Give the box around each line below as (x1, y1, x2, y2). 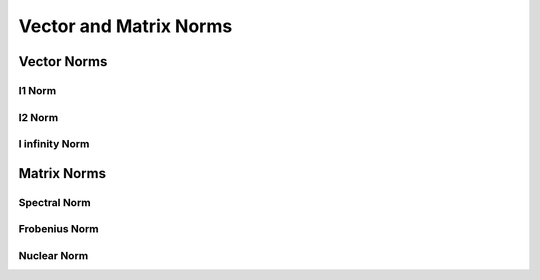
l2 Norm (18, 110, 59, 124)
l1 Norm (18, 83, 57, 97)
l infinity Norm (18, 137, 90, 151)
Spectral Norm (18, 195, 91, 209)
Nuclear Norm (18, 248, 89, 262)
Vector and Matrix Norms (18, 15, 233, 37)
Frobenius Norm (18, 222, 99, 236)
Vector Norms (18, 53, 108, 70)
